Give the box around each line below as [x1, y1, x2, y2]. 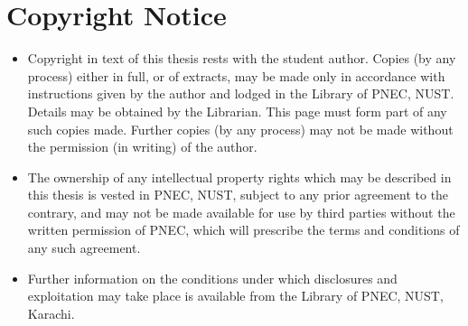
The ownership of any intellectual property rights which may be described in [27, 167, 452, 186]
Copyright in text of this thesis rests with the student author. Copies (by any [27, 49, 456, 68]
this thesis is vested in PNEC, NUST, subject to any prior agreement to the [27, 185, 449, 204]
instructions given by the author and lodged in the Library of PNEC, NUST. [27, 84, 454, 103]
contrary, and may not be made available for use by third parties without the [27, 202, 455, 221]
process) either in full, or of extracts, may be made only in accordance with [27, 66, 445, 85]
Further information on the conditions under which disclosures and [27, 268, 398, 287]
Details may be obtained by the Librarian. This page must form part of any [27, 101, 447, 120]
